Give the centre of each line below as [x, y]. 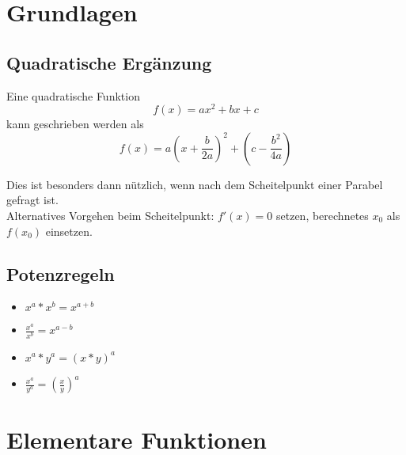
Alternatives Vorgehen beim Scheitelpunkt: [110, 216]
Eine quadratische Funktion [73, 95]
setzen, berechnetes [322, 216]
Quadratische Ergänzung [109, 62]
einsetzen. [69, 231]
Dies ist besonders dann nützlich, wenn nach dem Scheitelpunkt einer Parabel [195, 184]
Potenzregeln [61, 273]
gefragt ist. [32, 200]
